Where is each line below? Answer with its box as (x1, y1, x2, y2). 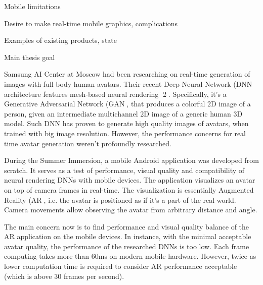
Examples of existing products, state (4, 35, 117, 45)
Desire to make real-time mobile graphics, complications (4, 18, 178, 28)
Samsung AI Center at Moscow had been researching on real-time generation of (4, 69, 250, 79)
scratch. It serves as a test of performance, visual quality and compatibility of (4, 164, 245, 175)
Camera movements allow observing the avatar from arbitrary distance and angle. (4, 204, 257, 215)
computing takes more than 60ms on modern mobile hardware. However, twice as (4, 251, 256, 261)
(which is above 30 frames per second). (4, 270, 124, 281)
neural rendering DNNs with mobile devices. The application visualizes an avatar (4, 175, 255, 185)
